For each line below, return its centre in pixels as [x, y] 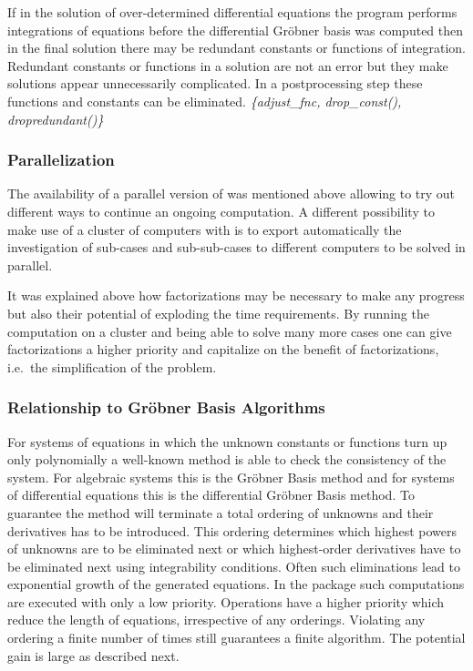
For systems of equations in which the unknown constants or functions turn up [227, 441]
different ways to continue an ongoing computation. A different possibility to [221, 211]
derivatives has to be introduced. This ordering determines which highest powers [232, 530]
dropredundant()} [56, 119]
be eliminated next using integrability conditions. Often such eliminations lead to [234, 566]
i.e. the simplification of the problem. [112, 366]
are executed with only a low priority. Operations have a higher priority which [226, 601]
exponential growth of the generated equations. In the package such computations [236, 584]
